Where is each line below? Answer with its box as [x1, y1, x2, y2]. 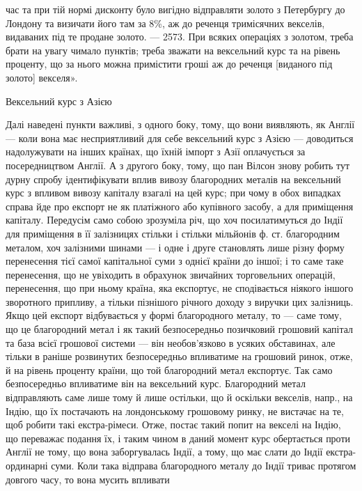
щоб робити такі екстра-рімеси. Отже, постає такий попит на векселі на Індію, [6, 417, 341, 432]
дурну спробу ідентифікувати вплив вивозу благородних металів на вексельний [6, 171, 341, 186]
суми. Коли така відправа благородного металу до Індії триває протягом [51, 458, 356, 472]
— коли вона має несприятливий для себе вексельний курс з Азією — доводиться [6, 130, 354, 145]
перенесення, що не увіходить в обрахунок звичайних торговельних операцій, [6, 267, 336, 281]
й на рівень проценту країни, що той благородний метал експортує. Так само [6, 362, 333, 377]
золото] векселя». [6, 70, 78, 84]
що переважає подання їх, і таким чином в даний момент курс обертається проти [6, 430, 351, 445]
